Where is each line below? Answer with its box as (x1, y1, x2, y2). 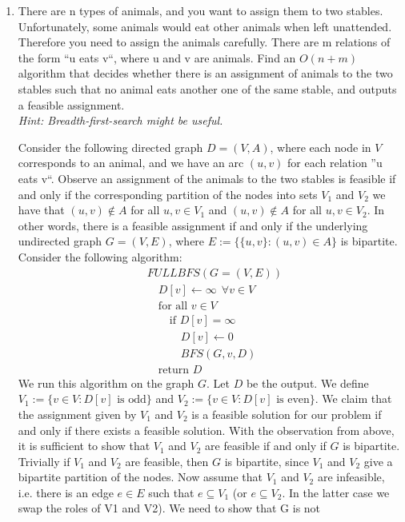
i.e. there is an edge (18, 484, 114, 500)
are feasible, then (125, 452, 209, 469)
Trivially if (18, 452, 70, 469)
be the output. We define (246, 374, 369, 391)
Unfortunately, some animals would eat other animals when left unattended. (18, 18, 392, 34)
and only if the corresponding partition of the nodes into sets (18, 185, 318, 202)
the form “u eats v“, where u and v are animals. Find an (18, 49, 296, 66)
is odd (117, 394, 146, 406)
